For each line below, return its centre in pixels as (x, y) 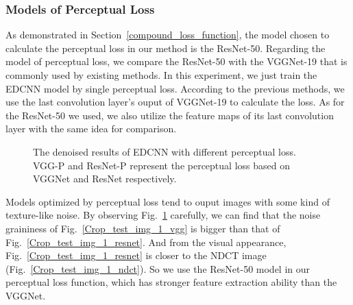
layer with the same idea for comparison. (91, 129)
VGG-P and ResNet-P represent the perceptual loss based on (161, 165)
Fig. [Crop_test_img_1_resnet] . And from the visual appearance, (146, 242)
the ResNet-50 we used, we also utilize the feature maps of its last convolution (170, 115)
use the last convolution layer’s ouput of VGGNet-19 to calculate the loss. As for (175, 102)
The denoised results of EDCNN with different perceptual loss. (165, 151)
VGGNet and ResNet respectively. (105, 179)
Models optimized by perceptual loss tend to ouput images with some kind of (168, 201)
